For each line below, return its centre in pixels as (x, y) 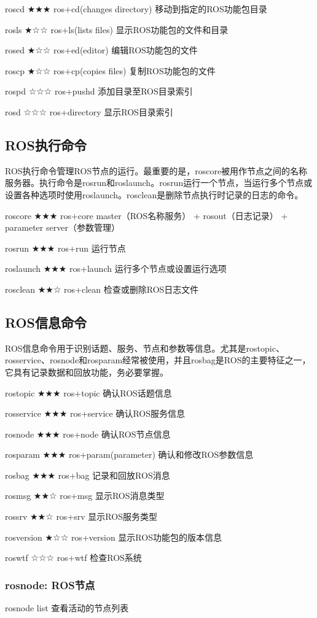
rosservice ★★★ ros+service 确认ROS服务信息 (95, 413)
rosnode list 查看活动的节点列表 (67, 608)
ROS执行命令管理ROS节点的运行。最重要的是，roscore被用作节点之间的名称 (156, 170)
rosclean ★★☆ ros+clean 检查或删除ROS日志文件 (102, 289)
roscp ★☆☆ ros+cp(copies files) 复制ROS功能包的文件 (110, 70)
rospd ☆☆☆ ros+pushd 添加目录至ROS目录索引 (99, 91)
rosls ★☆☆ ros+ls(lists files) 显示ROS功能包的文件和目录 (117, 29)
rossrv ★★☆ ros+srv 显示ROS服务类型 (81, 516)
